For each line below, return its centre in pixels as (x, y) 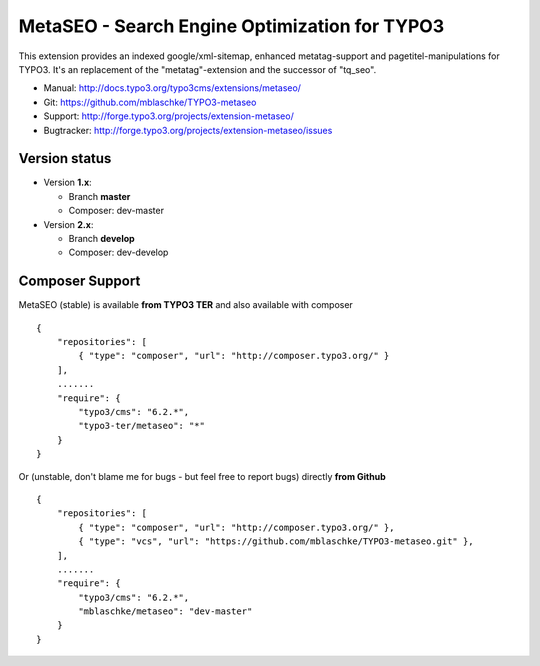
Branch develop (101, 238)
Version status (65, 158)
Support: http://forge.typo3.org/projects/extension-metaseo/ (168, 116)
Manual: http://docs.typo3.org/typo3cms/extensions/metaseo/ (172, 88)
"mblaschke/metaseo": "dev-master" (165, 611)
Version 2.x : (68, 224)
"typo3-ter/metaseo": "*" (141, 426)
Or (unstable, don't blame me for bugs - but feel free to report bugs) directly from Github (202, 476)
